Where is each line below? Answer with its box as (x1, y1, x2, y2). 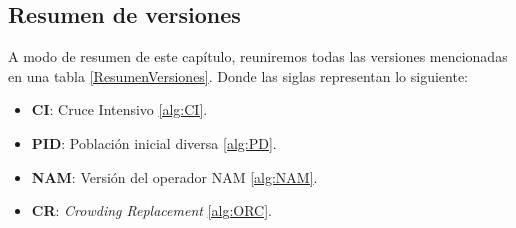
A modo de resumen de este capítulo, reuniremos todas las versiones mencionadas (8, 46, 508, 67)
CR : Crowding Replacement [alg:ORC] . (31, 200, 272, 221)
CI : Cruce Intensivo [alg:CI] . (31, 99, 208, 120)
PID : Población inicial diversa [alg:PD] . (31, 132, 277, 153)
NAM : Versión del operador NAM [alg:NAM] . (31, 166, 318, 187)
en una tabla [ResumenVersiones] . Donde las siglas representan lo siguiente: (8, 65, 469, 86)
